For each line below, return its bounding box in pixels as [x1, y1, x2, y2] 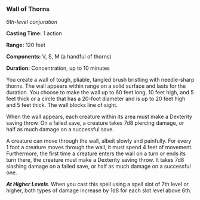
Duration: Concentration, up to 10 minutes [6, 64, 110, 72]
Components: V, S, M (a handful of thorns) [6, 53, 112, 60]
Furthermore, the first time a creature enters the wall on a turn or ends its [6, 150, 186, 157]
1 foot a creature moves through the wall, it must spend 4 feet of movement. [6, 144, 193, 151]
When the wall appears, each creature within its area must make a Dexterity [6, 113, 193, 121]
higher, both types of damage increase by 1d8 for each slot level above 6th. [6, 187, 192, 194]
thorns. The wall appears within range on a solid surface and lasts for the [6, 82, 186, 90]
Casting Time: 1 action [6, 30, 63, 37]
